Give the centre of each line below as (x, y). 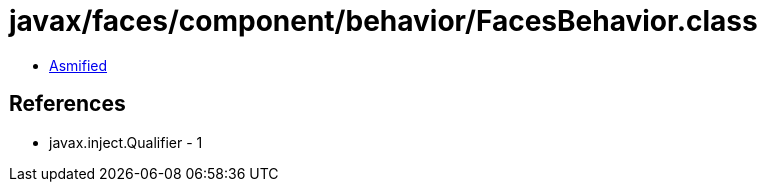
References (67, 104)
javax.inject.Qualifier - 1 (126, 142)
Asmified (78, 65)
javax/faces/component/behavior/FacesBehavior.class (383, 21)
